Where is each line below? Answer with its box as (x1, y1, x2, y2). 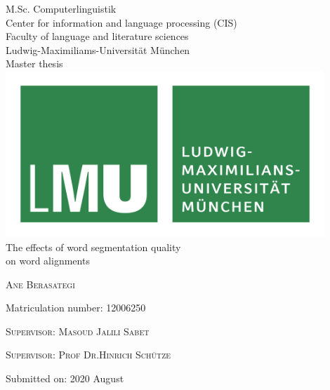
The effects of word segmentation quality (6, 239, 181, 254)
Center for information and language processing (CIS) (6, 15, 237, 29)
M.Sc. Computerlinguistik (6, 1, 117, 15)
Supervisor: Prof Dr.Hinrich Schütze (6, 347, 171, 362)
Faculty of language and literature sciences (6, 29, 189, 43)
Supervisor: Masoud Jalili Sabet (6, 323, 150, 338)
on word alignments (6, 253, 90, 268)
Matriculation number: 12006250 (6, 300, 146, 315)
